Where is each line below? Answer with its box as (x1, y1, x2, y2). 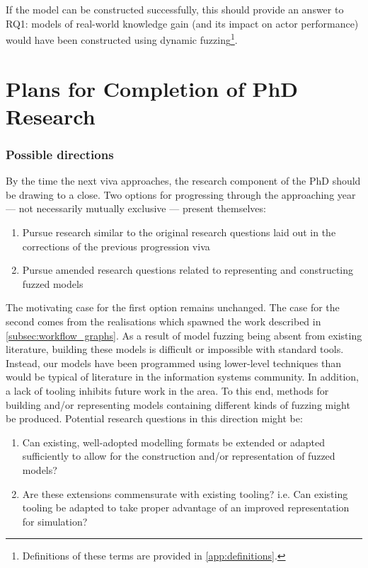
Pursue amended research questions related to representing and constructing (22, 262, 354, 277)
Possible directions (6, 145, 114, 163)
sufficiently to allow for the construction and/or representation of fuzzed (22, 448, 335, 463)
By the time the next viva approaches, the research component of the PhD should (6, 173, 361, 188)
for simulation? (22, 514, 88, 528)
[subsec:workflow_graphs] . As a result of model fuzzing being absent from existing (6, 328, 362, 342)
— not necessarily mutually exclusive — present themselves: (6, 201, 266, 216)
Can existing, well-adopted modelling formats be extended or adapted (22, 434, 326, 449)
